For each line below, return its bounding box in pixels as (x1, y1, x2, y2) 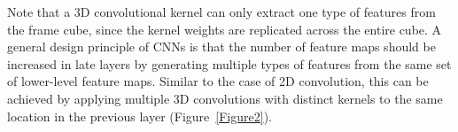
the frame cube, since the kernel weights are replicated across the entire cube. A (7, 19, 442, 38)
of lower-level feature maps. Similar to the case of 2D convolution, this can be (7, 72, 429, 90)
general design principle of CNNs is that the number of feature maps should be (7, 37, 436, 56)
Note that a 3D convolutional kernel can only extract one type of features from (7, 3, 436, 20)
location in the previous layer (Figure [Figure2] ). (7, 106, 272, 125)
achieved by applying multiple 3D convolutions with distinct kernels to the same (7, 89, 443, 107)
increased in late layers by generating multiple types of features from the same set (7, 54, 452, 73)
